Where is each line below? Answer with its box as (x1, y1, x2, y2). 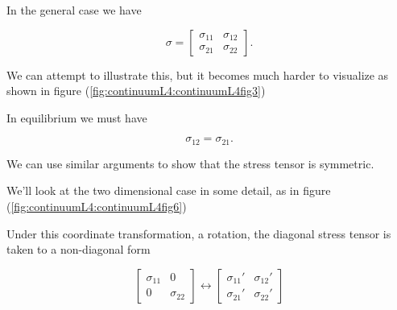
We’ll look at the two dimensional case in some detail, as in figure (6, 182, 331, 199)
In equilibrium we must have (6, 109, 147, 126)
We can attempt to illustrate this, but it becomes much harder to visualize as (6, 66, 389, 83)
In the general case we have (6, 2, 142, 18)
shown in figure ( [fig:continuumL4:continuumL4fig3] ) (6, 82, 266, 99)
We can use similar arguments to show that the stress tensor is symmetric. (6, 155, 374, 172)
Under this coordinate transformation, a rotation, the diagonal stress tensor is (6, 225, 391, 242)
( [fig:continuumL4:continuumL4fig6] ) (6, 198, 187, 215)
